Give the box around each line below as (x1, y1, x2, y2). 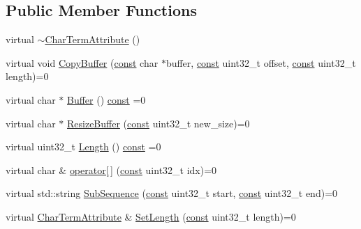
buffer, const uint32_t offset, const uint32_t (165, 55, 356, 70)
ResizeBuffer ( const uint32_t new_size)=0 (67, 116, 250, 130)
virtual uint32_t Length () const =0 (6, 139, 161, 154)
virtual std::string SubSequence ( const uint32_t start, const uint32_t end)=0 (6, 186, 338, 200)
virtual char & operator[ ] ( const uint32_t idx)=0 (6, 162, 217, 177)
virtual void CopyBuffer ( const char (6, 55, 159, 70)
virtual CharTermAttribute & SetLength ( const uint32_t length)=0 (6, 209, 296, 223)
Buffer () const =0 (67, 92, 146, 106)
